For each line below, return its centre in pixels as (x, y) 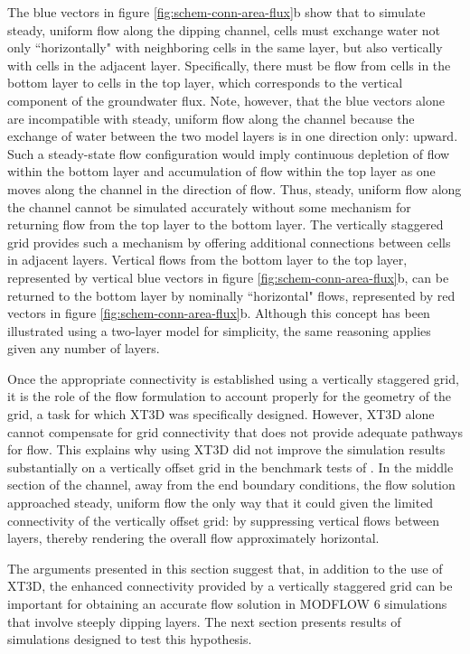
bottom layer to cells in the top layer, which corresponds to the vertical (205, 83)
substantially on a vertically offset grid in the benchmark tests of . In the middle (230, 467)
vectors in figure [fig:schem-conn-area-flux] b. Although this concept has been (219, 313)
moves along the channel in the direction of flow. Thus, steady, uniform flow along (235, 188)
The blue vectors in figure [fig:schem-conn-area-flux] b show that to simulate (216, 12)
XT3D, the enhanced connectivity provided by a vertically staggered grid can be (230, 586)
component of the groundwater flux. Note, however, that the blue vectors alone (226, 100)
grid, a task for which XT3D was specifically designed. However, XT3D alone (221, 414)
